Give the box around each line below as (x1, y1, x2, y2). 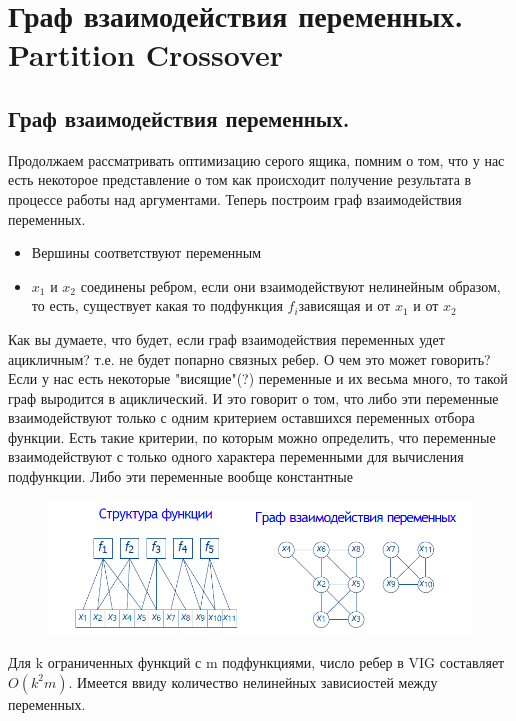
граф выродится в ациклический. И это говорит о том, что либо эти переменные (8, 387, 499, 408)
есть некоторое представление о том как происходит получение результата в (8, 169, 472, 190)
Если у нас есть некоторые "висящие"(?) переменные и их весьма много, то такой (8, 368, 508, 389)
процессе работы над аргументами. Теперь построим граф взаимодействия (8, 188, 462, 209)
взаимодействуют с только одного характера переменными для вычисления (8, 446, 464, 467)
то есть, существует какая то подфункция (31, 295, 283, 316)
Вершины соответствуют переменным (31, 242, 262, 263)
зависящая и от (298, 295, 391, 316)
